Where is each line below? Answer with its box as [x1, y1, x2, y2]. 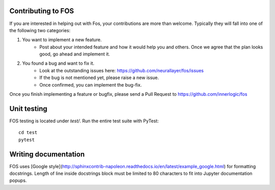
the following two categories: [9, 27, 71, 33]
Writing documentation [9, 150, 85, 158]
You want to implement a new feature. [22, 37, 102, 43]
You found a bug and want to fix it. [22, 60, 95, 66]
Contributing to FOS [9, 7, 74, 15]
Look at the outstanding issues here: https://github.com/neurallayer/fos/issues [39, 67, 204, 73]
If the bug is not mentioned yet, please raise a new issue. [39, 74, 159, 81]
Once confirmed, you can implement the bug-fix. [39, 82, 142, 88]
